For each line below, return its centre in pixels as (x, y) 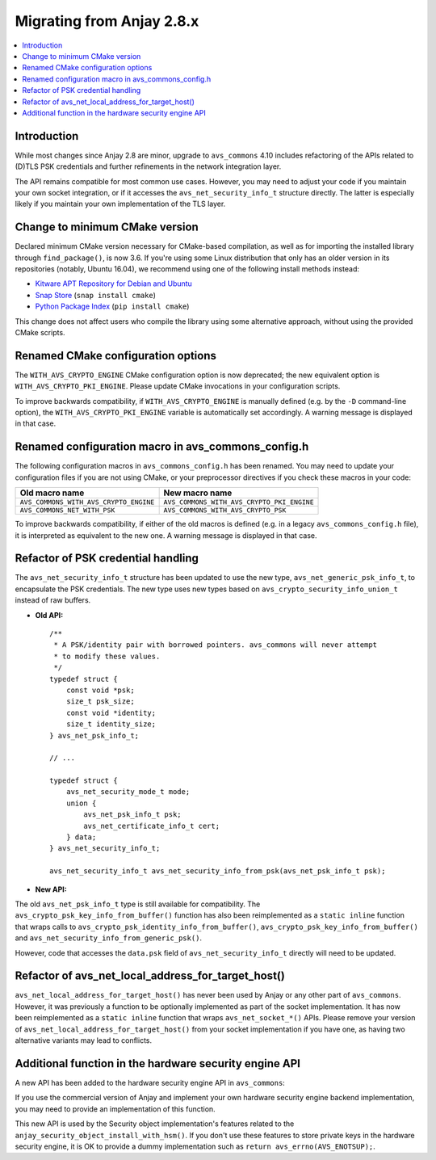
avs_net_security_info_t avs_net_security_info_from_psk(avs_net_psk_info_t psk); (218, 871)
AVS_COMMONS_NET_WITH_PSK (67, 510)
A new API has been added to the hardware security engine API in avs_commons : (150, 1082)
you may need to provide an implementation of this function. (115, 1109)
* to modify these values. (107, 656)
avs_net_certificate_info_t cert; (152, 826)
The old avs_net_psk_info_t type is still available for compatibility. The (138, 904)
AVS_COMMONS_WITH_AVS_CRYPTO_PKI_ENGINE (239, 502)
